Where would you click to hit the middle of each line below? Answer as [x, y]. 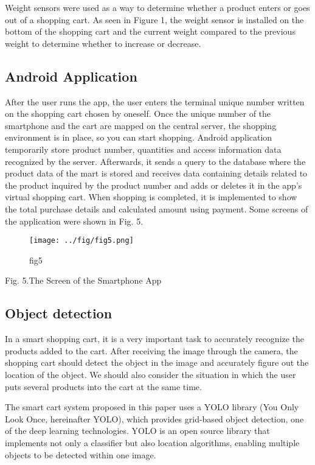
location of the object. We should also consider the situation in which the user [151, 374]
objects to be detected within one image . [81, 454]
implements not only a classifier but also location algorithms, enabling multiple [152, 442]
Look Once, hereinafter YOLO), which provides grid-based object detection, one [154, 418]
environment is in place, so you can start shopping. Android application [139, 137]
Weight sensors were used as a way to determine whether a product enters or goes [157, 7]
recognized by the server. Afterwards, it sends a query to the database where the [155, 161]
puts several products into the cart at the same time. [103, 386]
